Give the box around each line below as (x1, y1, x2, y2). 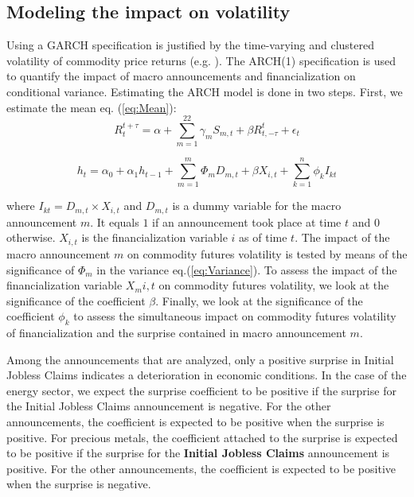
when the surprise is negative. (6, 476, 151, 492)
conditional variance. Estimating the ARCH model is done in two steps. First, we (6, 83, 403, 99)
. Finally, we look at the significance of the (155, 292, 363, 309)
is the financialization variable (81, 229, 228, 246)
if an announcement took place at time (152, 213, 342, 230)
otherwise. (6, 229, 56, 246)
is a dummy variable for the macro (172, 197, 342, 214)
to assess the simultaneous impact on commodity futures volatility (73, 308, 396, 324)
